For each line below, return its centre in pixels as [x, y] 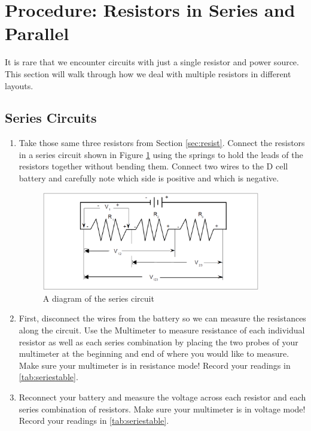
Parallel [37, 33]
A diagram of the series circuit [98, 298]
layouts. [19, 85]
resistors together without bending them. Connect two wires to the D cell [153, 166]
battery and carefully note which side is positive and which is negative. [149, 178]
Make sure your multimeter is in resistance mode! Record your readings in [155, 365]
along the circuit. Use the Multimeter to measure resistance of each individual [162, 330]
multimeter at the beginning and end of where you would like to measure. [154, 353]
